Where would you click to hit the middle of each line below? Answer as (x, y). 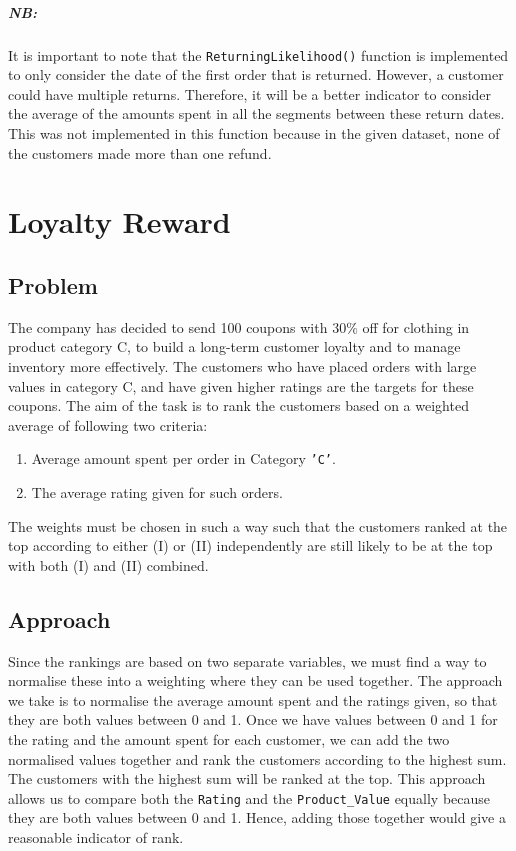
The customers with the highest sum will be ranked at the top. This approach (247, 778)
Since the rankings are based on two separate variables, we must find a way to (247, 660)
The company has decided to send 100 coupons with (168, 326)
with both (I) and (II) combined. (108, 564)
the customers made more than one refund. (140, 152)
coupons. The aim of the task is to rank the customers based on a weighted (238, 405)
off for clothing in (416, 326)
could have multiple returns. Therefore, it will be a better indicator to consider (250, 93)
